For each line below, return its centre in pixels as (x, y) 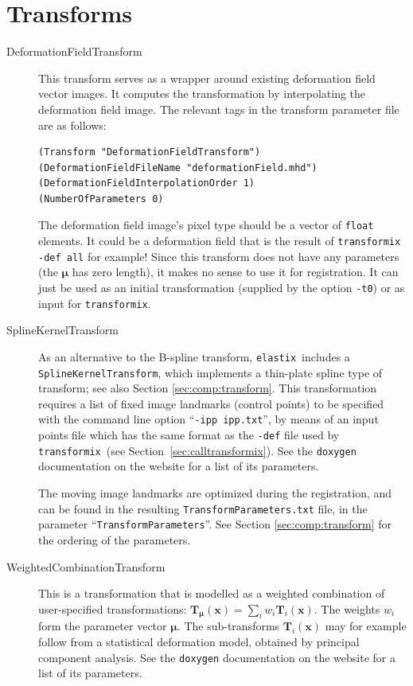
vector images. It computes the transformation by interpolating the (202, 94)
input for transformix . (95, 303)
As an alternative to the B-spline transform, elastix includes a (194, 356)
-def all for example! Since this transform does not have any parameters (219, 256)
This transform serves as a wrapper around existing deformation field (207, 78)
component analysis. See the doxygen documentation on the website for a (217, 657)
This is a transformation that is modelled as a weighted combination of (212, 593)
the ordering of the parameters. (115, 539)
